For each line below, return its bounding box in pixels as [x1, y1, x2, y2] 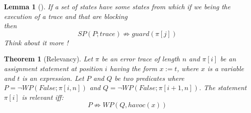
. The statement [199, 82, 247, 93]
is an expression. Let [22, 73, 84, 83]
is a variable [207, 63, 244, 73]
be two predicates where [114, 73, 184, 83]
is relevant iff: [22, 92, 64, 102]
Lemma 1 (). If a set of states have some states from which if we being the [4, 1, 230, 11]
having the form [109, 63, 157, 73]
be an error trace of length [101, 54, 180, 64]
